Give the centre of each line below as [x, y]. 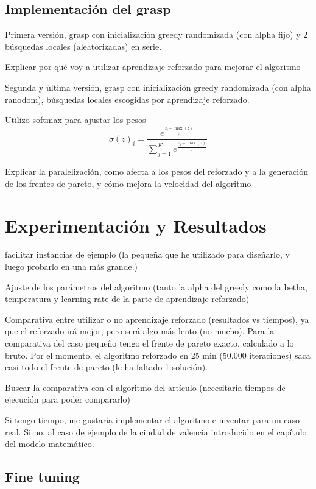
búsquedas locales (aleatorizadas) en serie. [83, 46]
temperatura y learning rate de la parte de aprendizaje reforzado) [127, 299]
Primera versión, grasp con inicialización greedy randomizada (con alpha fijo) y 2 [156, 34]
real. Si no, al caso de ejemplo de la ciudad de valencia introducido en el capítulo [156, 431]
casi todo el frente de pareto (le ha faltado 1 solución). [107, 367]
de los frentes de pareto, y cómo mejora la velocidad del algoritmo [128, 183]
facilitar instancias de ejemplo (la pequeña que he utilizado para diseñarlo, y [147, 254]
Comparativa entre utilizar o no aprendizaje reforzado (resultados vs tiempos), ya [157, 319]
